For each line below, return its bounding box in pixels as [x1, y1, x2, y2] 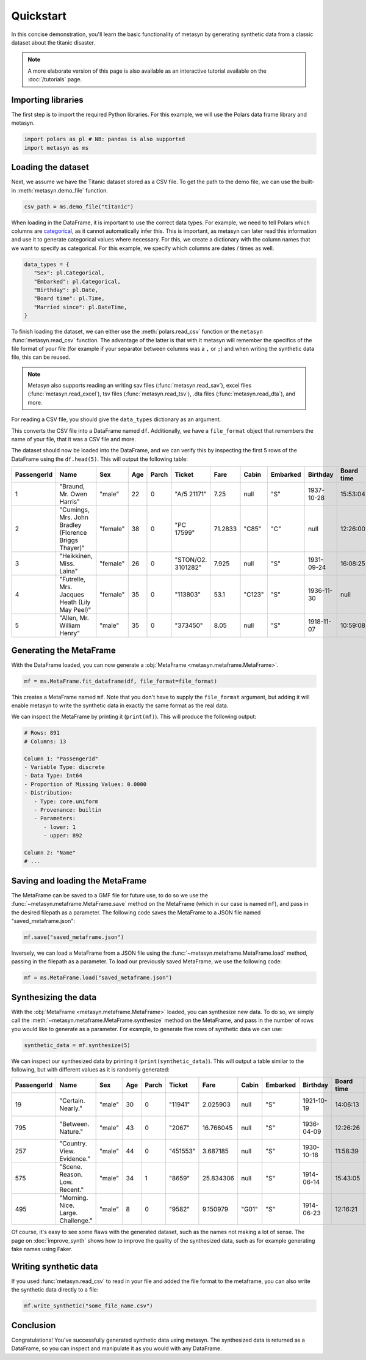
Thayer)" [59, 544, 85, 553]
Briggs [59, 536, 79, 545]
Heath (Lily [59, 598, 91, 606]
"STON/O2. [174, 556, 207, 564]
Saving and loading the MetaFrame [11, 875, 147, 886]
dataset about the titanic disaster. [11, 39, 96, 46]
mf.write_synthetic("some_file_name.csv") [24, 1303, 153, 1309]
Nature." [59, 1128, 84, 1136]
